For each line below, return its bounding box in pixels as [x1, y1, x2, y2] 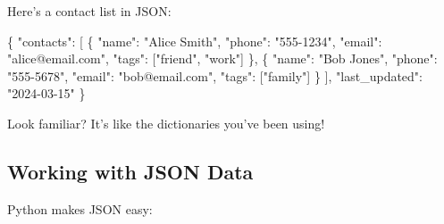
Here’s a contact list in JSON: [7, 2, 172, 20]
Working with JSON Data [7, 157, 254, 185]
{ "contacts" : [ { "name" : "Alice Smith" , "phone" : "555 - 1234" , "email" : [7, 31, 382, 50]
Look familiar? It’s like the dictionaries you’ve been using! [7, 113, 325, 132]
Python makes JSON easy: [7, 199, 153, 218]
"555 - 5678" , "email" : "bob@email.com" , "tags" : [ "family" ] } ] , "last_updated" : [7, 66, 423, 85]
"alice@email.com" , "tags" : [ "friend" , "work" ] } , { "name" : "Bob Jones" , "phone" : [7, 49, 438, 68]
